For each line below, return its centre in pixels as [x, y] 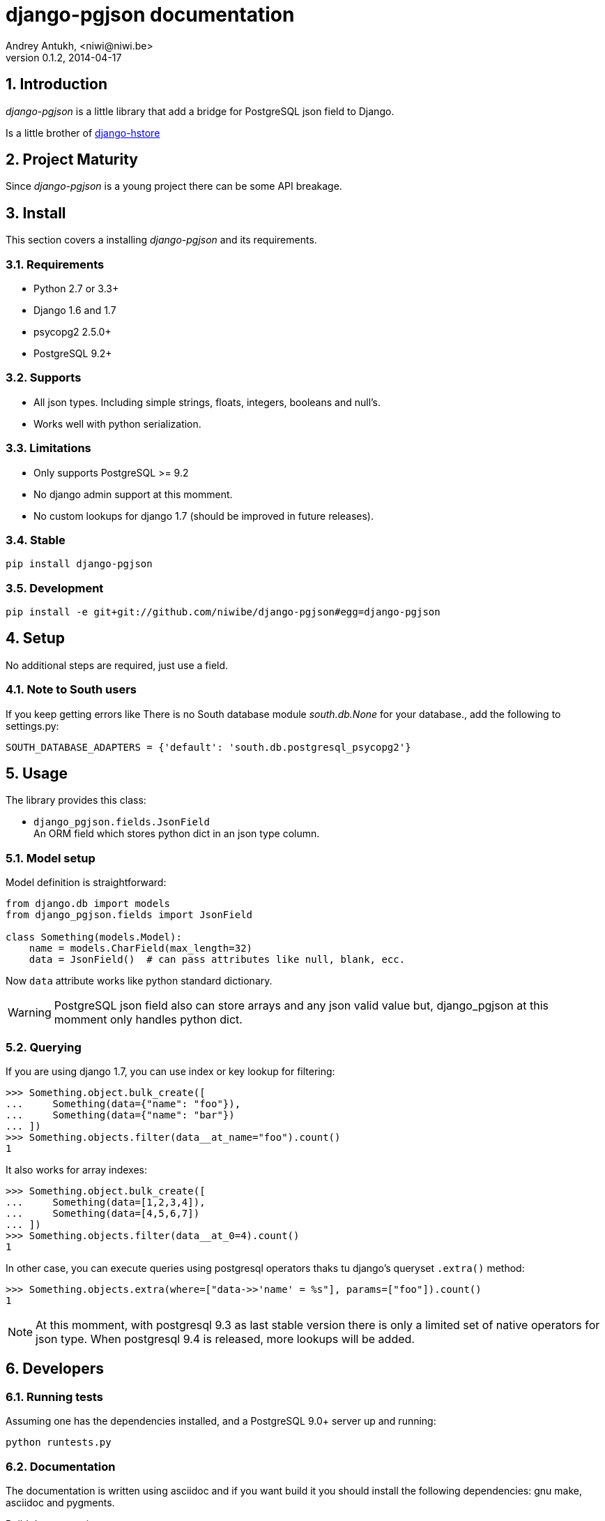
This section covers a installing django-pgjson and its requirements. [161, 240]
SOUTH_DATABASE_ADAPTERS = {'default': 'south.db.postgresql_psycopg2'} [208, 747]
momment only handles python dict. [148, 1020]
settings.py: [32, 726]
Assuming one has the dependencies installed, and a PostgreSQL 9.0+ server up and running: [221, 1421]
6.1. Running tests [54, 1396]
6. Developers [55, 1369]
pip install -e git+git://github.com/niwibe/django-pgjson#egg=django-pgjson [223, 612]
